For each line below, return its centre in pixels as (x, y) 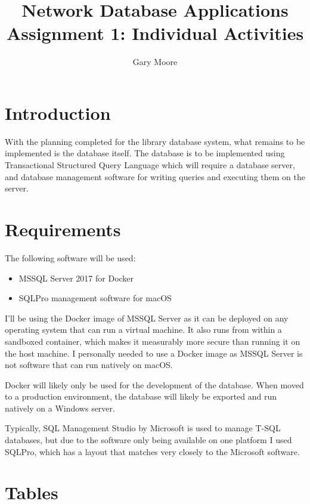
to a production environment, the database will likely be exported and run (141, 396)
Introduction (58, 112)
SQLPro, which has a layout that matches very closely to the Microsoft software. (152, 451)
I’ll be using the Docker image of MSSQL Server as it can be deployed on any (147, 318)
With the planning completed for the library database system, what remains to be (155, 141)
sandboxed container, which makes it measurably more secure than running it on (153, 341)
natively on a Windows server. (60, 408)
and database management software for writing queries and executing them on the (155, 176)
